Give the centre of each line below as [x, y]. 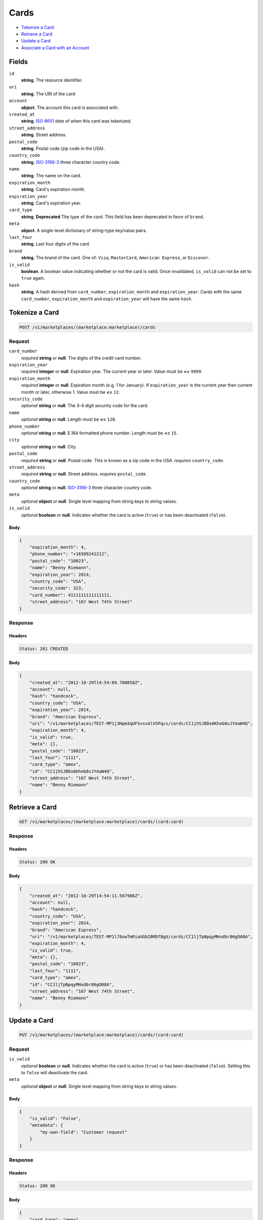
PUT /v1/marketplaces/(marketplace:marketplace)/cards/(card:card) [102, 1035]
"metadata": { [46, 1125]
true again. [33, 278]
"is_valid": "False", [55, 1118]
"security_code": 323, [56, 588]
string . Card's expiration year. [51, 203]
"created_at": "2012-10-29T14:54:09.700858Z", [86, 682]
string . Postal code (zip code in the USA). [63, 148]
